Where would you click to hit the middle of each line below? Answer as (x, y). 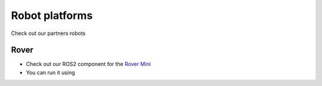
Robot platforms (52, 15)
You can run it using (50, 72)
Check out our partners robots (48, 33)
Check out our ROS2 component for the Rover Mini (89, 64)
